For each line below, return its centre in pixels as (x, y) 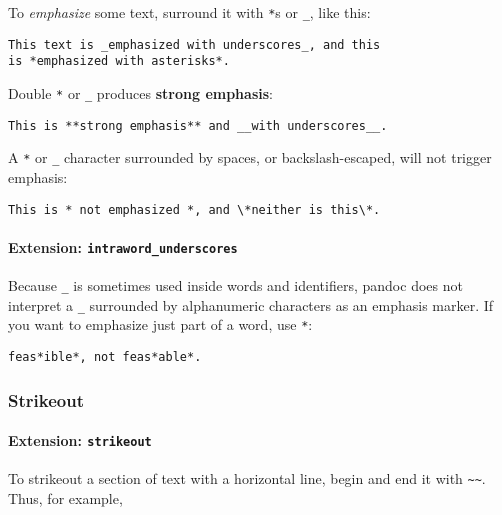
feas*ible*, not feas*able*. (105, 357)
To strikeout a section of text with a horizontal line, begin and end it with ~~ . (247, 478)
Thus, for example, (65, 498)
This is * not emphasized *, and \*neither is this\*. (194, 209)
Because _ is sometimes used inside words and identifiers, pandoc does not (235, 285)
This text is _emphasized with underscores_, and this (194, 44)
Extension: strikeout (80, 440)
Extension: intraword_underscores (123, 246)
